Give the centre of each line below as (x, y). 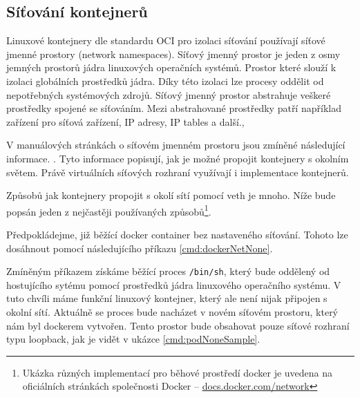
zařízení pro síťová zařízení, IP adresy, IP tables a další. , (125, 121)
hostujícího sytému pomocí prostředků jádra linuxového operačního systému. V (174, 284)
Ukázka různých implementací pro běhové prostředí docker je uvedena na (178, 372)
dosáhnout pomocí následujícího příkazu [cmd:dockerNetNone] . (140, 248)
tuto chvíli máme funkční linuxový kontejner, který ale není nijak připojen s (167, 298)
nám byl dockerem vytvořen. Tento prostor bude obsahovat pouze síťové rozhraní (178, 325)
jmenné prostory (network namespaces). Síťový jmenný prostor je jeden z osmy (173, 54)
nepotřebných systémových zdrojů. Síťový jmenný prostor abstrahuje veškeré (169, 94)
